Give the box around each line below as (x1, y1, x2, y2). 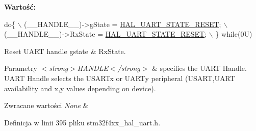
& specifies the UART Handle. (152, 63, 247, 73)
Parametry (4, 63, 37, 73)
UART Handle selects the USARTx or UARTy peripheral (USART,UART (4, 72, 235, 83)
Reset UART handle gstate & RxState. (4, 45, 126, 56)
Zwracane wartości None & (4, 100, 89, 111)
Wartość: (4, 2, 36, 12)
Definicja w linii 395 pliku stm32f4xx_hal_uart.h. (4, 117, 161, 127)
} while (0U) (215, 29, 252, 39)
